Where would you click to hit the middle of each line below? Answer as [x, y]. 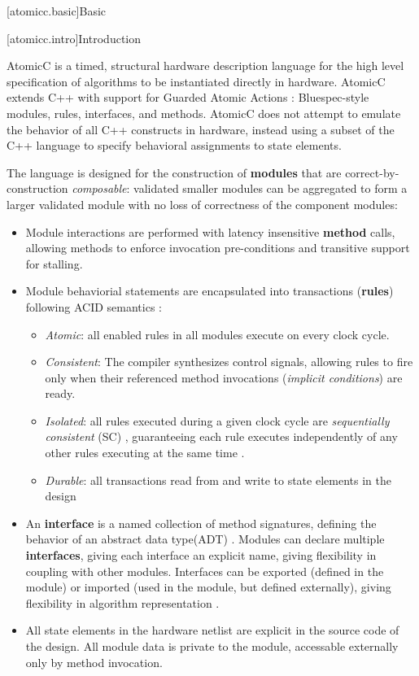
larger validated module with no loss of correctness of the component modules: [202, 204]
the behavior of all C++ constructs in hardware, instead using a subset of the [201, 129]
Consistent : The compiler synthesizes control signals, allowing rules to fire [229, 362]
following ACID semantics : [94, 306]
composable [99, 188]
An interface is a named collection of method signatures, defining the [201, 523]
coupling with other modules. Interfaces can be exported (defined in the [205, 571]
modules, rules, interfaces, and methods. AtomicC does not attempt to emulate [204, 113]
